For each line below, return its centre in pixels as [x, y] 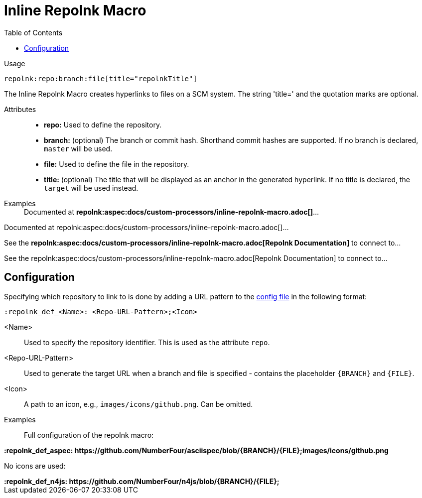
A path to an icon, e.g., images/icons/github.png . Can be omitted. [139, 404]
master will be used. [78, 148]
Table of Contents [33, 32]
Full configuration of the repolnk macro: [89, 435]
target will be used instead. [91, 188]
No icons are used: [35, 466]
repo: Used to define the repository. [103, 124]
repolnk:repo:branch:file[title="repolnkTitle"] [101, 78]
